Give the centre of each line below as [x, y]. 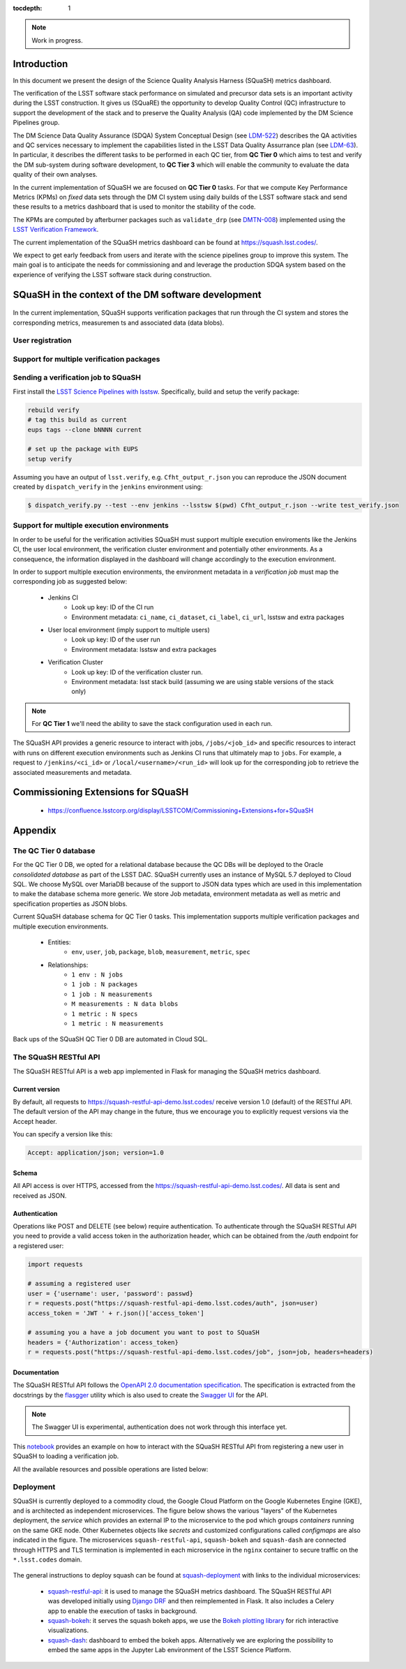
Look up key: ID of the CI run [113, 607]
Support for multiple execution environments [91, 526]
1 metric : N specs [105, 1014]
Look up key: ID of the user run [116, 639]
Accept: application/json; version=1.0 [96, 1153]
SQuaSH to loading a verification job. [66, 1456]
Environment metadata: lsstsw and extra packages [144, 649]
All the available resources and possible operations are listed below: [111, 1469]
